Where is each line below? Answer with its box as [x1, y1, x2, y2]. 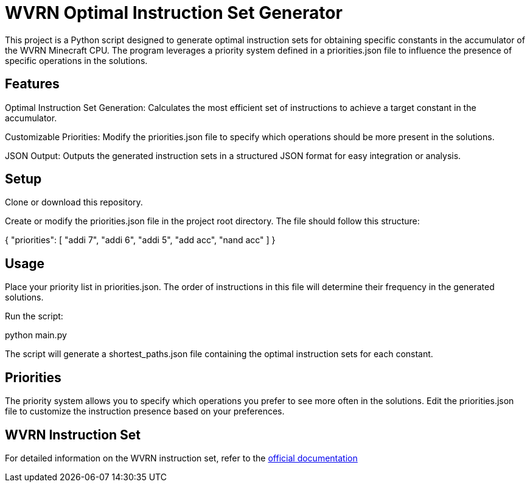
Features [5, 76, 60, 92]
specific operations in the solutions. [5, 55, 148, 66]
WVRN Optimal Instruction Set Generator [5, 2, 343, 23]
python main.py [5, 330, 67, 341]
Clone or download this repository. [5, 197, 143, 208]
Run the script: [5, 311, 63, 322]
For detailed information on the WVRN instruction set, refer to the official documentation [5, 452, 358, 463]
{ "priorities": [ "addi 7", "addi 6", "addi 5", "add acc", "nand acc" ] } [5, 235, 276, 246]
